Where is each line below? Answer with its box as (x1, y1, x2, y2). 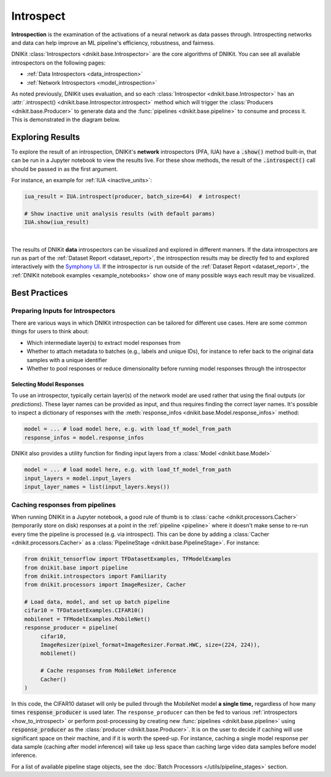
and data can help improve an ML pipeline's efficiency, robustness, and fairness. (11, 39, 215, 46)
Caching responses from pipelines (11, 500, 116, 509)
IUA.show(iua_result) (24, 218, 89, 226)
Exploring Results (11, 132, 80, 142)
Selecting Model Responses (11, 381, 84, 388)
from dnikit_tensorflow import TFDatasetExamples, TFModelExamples (24, 555, 232, 563)
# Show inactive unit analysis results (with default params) (24, 210, 215, 217)
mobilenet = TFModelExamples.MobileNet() (24, 616, 151, 622)
